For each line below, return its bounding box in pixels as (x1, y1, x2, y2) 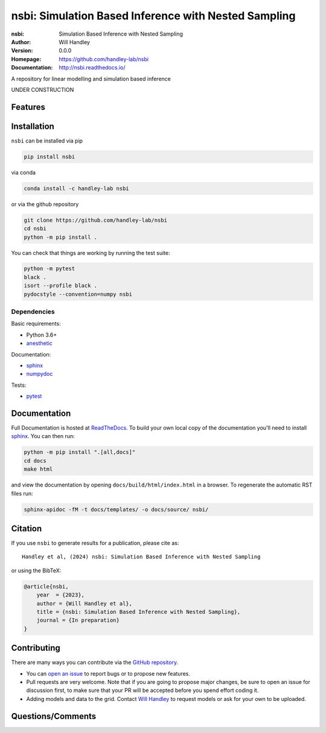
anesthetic (26, 340, 53, 347)
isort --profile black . (24, 282, 98, 289)
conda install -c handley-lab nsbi (24, 185, 129, 192)
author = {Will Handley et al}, (36, 600, 133, 607)
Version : (11, 47, 33, 54)
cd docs (24, 457, 46, 464)
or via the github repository (11, 200, 79, 208)
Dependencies (11, 308, 56, 316)
